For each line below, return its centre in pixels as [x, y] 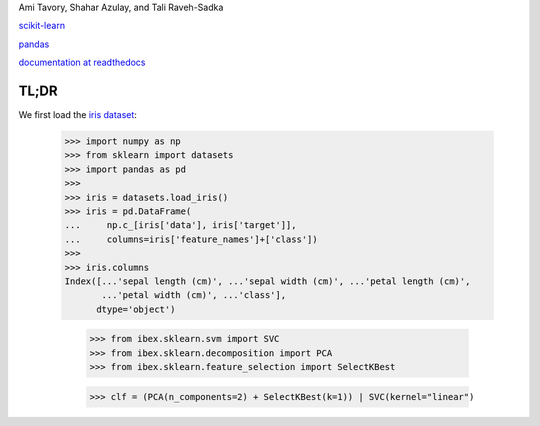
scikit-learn [41, 26]
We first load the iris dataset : [77, 115]
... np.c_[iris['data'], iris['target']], [180, 225]
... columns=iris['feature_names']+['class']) [191, 239]
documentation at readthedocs [82, 62]
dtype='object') [136, 309]
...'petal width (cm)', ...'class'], [194, 295]
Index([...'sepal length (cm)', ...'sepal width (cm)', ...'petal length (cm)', [267, 281]
